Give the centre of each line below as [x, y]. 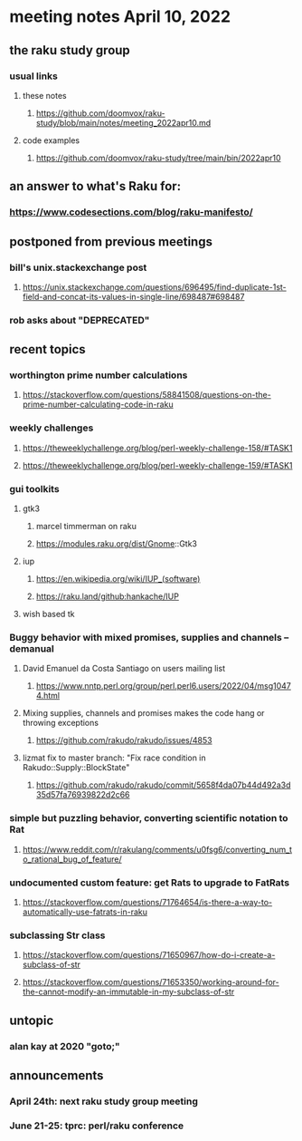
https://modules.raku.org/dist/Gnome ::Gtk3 [116, 544]
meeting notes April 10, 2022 [120, 17]
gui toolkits [35, 488]
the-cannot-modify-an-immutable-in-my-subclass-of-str [128, 992]
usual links [34, 76]
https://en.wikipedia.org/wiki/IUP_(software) [118, 579]
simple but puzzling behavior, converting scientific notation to [149, 818]
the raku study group [70, 50]
